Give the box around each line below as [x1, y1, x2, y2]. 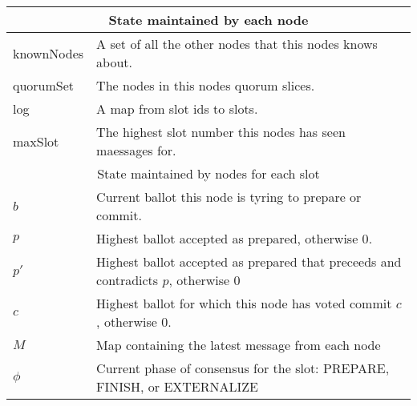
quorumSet [13, 76, 75, 94]
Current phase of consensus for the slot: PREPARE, [96, 359, 390, 377]
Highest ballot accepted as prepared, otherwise [96, 229, 358, 247]
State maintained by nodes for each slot [97, 164, 320, 183]
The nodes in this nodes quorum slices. [96, 76, 315, 94]
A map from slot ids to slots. [96, 99, 258, 118]
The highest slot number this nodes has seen [96, 123, 346, 141]
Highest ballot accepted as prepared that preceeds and [96, 252, 402, 271]
